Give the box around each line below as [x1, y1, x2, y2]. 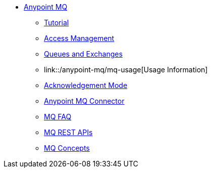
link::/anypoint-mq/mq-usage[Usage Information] [44, 65, 208, 74]
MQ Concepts [44, 144, 90, 152]
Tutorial [44, 18, 69, 27]
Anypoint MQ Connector [44, 97, 125, 105]
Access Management [44, 34, 115, 42]
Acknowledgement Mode [44, 81, 128, 90]
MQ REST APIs [44, 128, 93, 137]
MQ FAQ [44, 112, 72, 121]
